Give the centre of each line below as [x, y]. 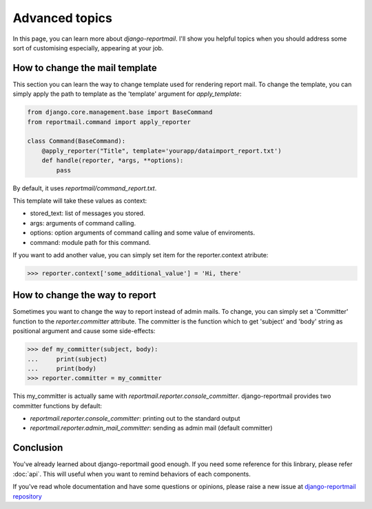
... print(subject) [68, 359]
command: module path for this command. [90, 242]
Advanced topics [63, 18]
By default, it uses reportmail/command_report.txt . [85, 188]
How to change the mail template [85, 68]
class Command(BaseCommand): [76, 141]
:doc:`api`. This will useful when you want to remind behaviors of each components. [132, 474]
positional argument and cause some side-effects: [84, 331]
